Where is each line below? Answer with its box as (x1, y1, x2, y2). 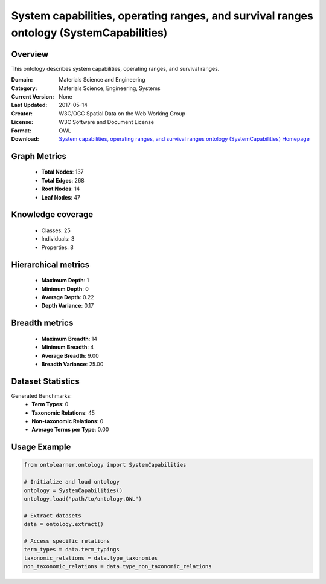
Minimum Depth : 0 (41, 285, 89, 293)
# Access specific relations (24, 537, 110, 544)
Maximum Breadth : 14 (41, 335, 98, 342)
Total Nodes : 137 (41, 168, 84, 175)
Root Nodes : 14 (41, 185, 80, 193)
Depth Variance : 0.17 (41, 302, 94, 310)
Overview (11, 49, 49, 59)
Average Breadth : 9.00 (41, 352, 99, 359)
